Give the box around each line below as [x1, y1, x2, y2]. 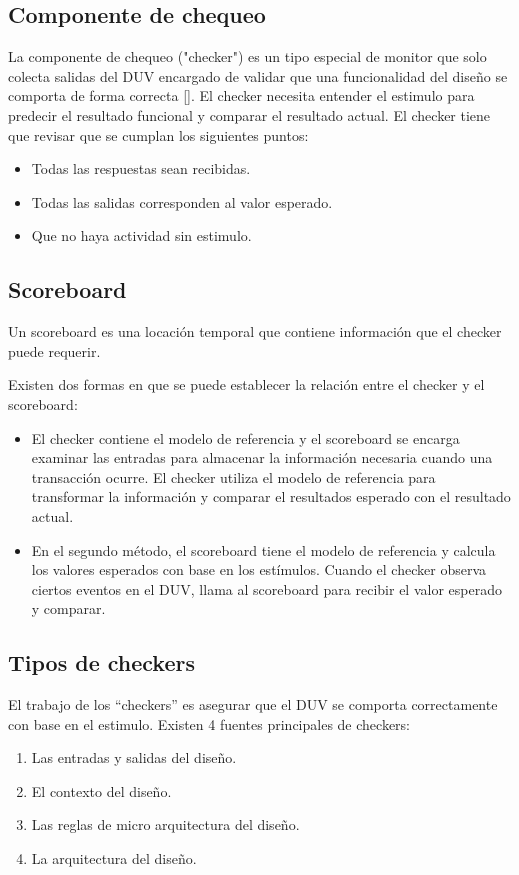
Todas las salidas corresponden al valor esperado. [31, 191, 333, 212]
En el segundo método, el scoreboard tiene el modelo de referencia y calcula [31, 539, 496, 560]
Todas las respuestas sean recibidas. [31, 158, 251, 179]
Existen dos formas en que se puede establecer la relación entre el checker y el [8, 374, 485, 395]
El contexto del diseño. [31, 780, 172, 801]
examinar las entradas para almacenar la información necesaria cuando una [31, 447, 493, 468]
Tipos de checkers [8, 647, 196, 678]
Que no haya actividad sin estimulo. [31, 225, 252, 246]
